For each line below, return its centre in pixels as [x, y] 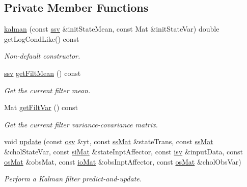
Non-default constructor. [42, 56]
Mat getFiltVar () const [41, 107]
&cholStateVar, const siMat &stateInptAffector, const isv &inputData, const [124, 151]
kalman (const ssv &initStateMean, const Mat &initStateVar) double [112, 29]
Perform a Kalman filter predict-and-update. [73, 179]
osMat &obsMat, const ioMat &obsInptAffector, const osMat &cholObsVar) [123, 161]
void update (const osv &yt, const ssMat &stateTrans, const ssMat [109, 141]
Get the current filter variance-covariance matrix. [81, 124]
